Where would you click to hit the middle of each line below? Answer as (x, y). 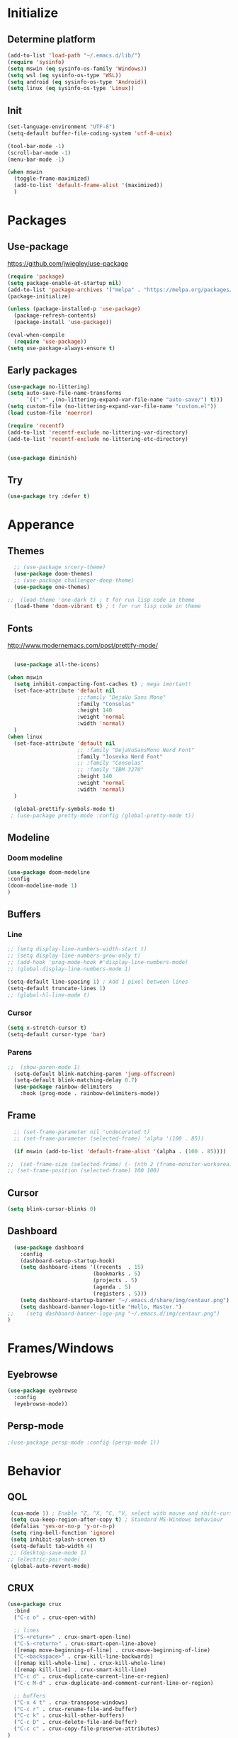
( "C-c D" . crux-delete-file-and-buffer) (76, 1722)
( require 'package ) (36, 276)
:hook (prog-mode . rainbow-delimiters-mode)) (90, 1094)
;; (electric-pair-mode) (44, 1559)
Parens (20, 1053)
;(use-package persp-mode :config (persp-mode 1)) (84, 1442)
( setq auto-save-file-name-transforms (64, 393)
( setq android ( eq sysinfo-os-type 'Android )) (77, 82)
